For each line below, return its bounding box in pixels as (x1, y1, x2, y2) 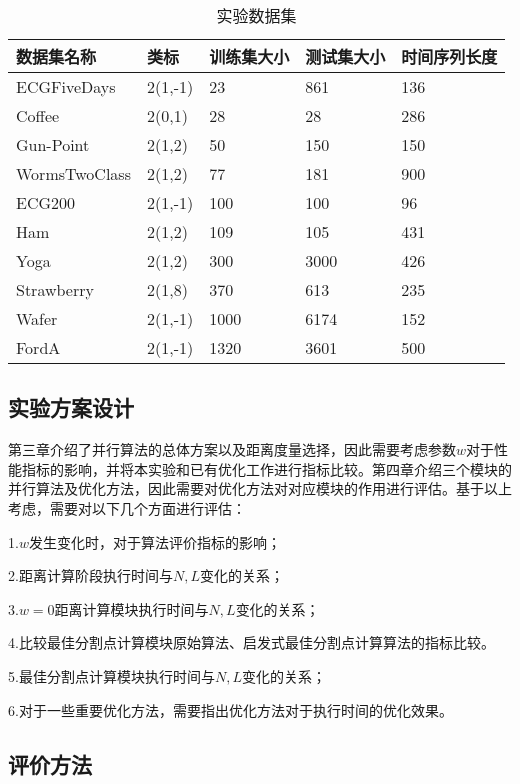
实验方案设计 (8, 392, 134, 423)
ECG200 (16, 191, 76, 214)
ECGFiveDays (16, 75, 116, 98)
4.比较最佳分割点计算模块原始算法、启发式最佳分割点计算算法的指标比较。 (8, 632, 495, 653)
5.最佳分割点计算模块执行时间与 (8, 665, 215, 686)
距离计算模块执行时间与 (54, 598, 209, 619)
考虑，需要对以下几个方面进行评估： (8, 497, 246, 518)
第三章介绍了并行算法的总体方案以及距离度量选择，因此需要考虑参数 (8, 439, 456, 460)
